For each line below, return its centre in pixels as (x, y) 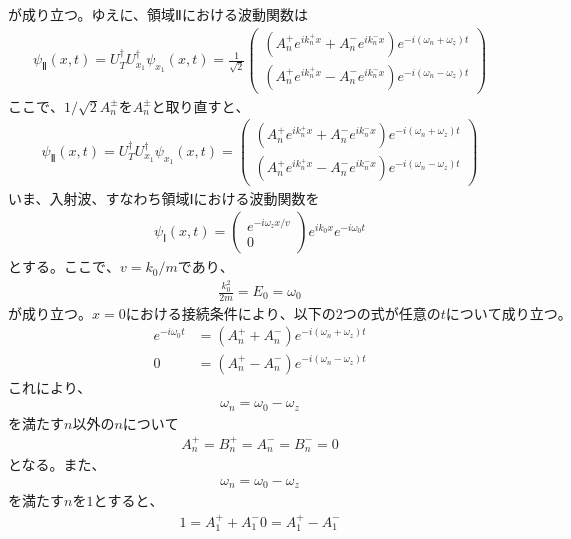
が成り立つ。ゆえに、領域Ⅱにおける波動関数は (158, 14)
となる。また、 (57, 464)
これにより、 (50, 386)
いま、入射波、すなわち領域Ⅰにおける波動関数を (164, 197)
